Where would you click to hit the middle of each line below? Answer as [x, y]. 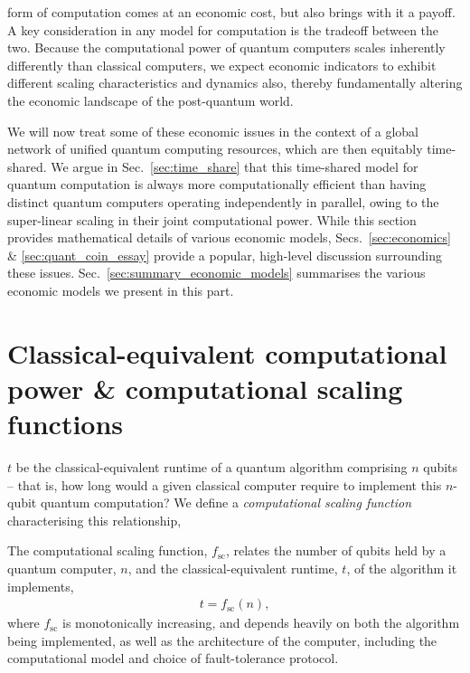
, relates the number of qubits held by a [336, 550]
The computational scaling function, [108, 550]
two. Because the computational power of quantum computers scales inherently [226, 47]
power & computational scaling [205, 388]
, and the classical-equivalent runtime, [233, 568]
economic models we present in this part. [121, 290]
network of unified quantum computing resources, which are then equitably [215, 149]
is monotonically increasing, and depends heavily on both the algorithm [261, 623]
